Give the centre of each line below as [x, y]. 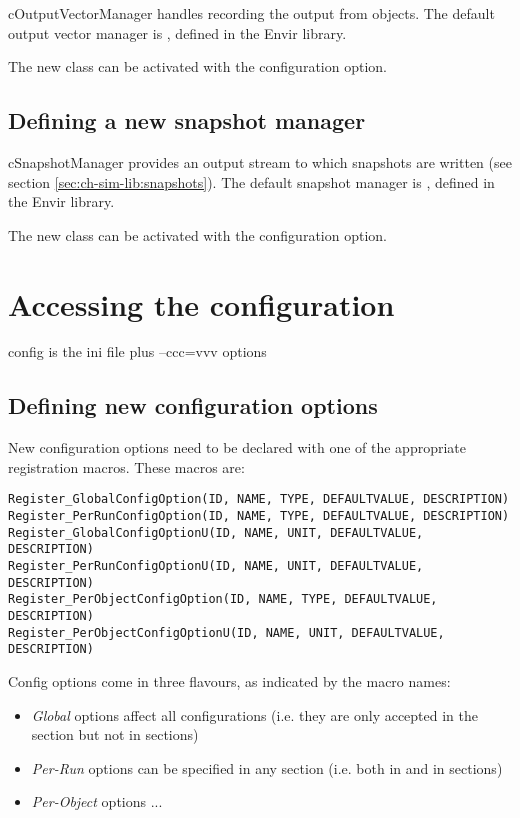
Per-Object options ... [97, 801]
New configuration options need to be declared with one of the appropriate [237, 447]
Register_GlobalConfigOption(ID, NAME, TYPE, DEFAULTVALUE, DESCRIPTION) [259, 499]
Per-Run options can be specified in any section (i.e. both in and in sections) [267, 767]
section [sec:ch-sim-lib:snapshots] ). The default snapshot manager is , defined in [251, 181]
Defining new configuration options [193, 405]
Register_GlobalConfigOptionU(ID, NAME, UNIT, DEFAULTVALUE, [216, 532]
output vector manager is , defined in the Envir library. [177, 32]
